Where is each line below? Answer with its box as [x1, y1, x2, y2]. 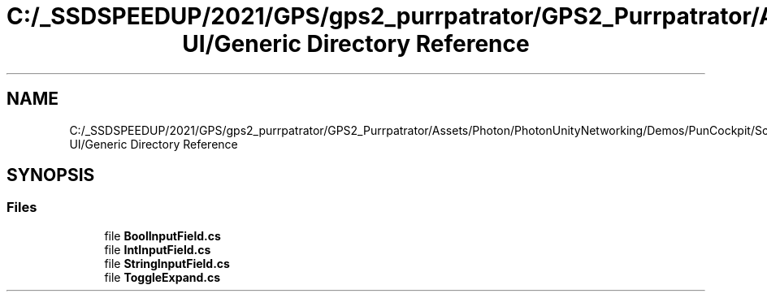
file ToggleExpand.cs [104, 270, 221, 284]
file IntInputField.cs [104, 242, 211, 257]
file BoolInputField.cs [104, 228, 221, 243]
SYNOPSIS [6, 165, 95, 186]
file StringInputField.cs [104, 256, 230, 270]
